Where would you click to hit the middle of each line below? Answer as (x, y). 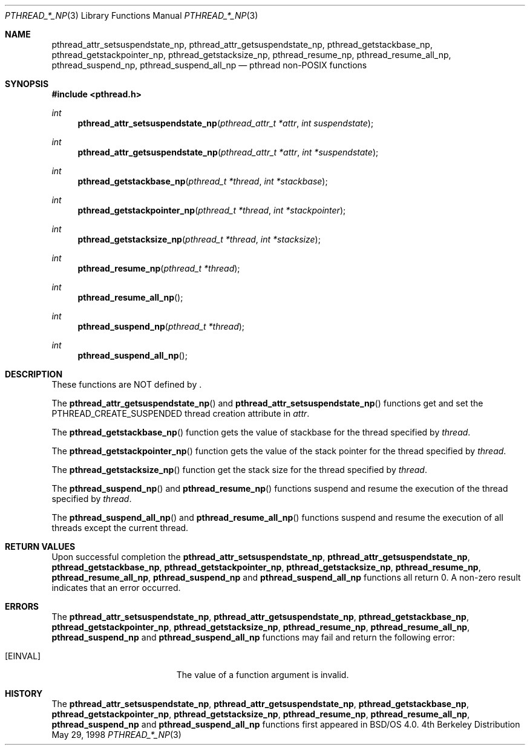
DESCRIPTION (34, 374)
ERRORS (22, 606)
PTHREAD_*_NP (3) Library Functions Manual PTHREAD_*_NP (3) (132, 15)
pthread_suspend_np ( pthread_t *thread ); (161, 326)
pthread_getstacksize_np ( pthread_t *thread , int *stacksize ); (199, 239)
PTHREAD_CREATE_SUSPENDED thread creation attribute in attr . (181, 413)
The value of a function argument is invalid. (263, 675)
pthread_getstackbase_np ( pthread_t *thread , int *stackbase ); (203, 181)
